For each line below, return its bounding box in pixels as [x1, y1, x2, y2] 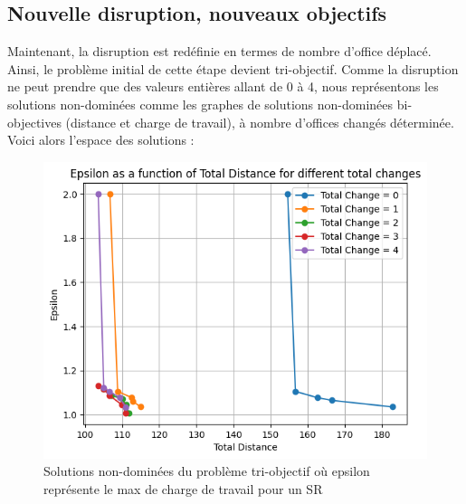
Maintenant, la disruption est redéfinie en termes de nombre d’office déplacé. [7, 42, 432, 61]
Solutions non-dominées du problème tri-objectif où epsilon [43, 461, 370, 480]
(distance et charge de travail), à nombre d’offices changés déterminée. [65, 112, 454, 131]
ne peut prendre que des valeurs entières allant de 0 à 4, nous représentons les [7, 77, 439, 96]
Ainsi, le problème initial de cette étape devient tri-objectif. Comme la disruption [7, 59, 459, 78]
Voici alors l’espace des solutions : [7, 130, 195, 149]
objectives [7, 112, 62, 131]
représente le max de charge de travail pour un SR [43, 480, 323, 499]
